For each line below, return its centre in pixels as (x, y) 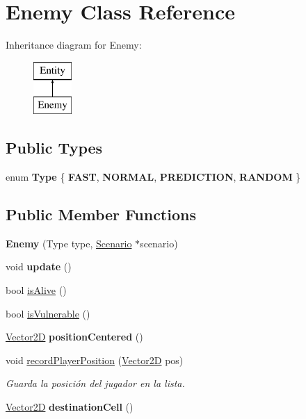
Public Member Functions (101, 214)
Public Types (54, 148)
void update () (39, 266)
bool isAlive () (36, 290)
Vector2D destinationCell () (70, 407)
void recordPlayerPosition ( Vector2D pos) (95, 360)
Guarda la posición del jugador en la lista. (95, 383)
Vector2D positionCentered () (74, 337)
